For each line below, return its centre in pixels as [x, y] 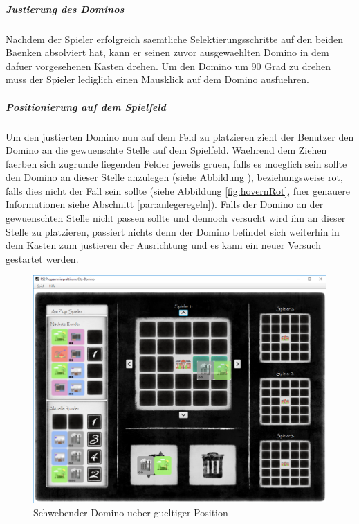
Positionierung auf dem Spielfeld [86, 106]
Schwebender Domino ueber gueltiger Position [131, 513]
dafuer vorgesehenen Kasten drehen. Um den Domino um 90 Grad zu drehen [168, 65]
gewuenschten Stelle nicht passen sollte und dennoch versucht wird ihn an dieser [176, 218]
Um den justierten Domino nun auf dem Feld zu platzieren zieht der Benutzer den [180, 136]
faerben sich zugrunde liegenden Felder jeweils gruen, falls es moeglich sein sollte [176, 163]
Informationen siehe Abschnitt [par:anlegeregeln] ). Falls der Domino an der [165, 204]
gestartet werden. [42, 258]
